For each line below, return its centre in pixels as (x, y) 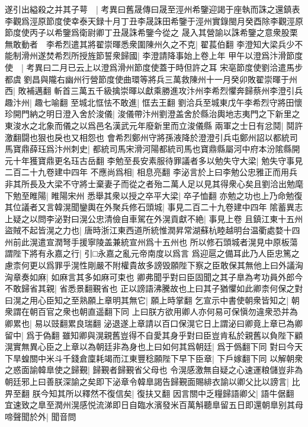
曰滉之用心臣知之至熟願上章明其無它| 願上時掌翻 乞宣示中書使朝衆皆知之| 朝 (152, 300)
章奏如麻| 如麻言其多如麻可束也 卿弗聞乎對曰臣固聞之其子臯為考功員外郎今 (158, 276)
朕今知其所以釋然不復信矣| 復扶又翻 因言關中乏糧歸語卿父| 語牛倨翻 (163, 393)
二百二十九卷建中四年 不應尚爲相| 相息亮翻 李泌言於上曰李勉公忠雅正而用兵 (151, 172)
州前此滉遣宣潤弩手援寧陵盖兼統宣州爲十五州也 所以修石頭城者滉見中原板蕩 (151, 241)
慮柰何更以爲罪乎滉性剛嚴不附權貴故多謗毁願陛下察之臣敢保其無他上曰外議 (150, 265)
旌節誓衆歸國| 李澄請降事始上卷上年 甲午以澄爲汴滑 (187, 56)
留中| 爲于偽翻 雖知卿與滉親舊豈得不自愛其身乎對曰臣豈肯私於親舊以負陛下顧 (154, 335)
